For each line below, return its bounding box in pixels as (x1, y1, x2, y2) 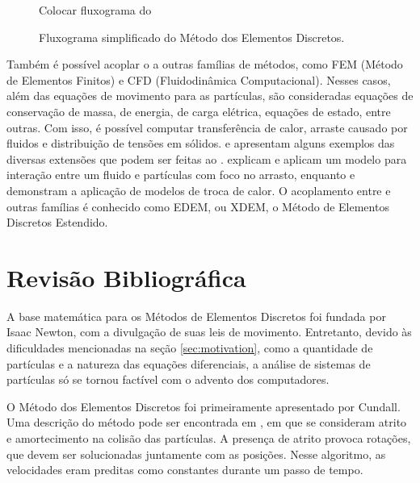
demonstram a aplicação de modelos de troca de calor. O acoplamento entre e (6, 181, 391, 198)
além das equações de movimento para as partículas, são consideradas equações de (6, 87, 414, 104)
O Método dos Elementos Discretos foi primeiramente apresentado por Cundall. (6, 398, 401, 414)
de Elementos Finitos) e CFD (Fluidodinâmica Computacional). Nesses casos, (6, 71, 391, 88)
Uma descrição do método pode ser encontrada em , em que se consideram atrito (6, 414, 407, 431)
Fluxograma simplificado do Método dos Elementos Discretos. (39, 28, 345, 45)
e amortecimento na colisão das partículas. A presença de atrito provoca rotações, (6, 430, 411, 446)
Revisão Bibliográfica (6, 260, 246, 294)
